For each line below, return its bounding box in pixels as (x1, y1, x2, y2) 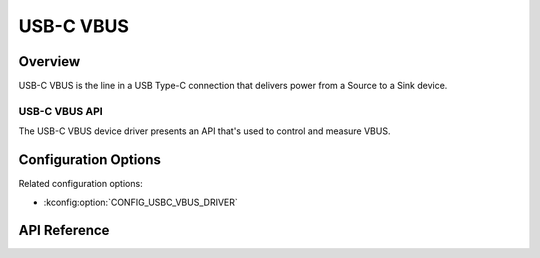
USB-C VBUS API (18, 104, 104, 118)
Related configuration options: (18, 178, 144, 190)
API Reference (18, 222, 110, 239)
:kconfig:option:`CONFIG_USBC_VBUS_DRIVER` (43, 196, 239, 208)
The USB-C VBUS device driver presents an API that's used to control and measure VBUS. (18, 125, 391, 137)
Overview (18, 53, 81, 70)
